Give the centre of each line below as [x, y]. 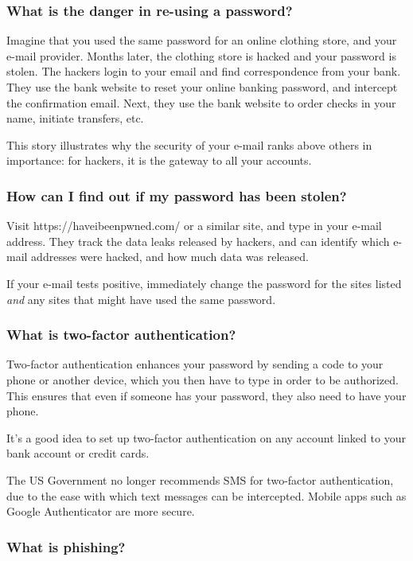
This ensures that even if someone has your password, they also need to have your [206, 395]
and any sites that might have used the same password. [141, 299]
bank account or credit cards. [78, 453]
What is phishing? [66, 546]
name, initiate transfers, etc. [75, 118]
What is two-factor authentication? [121, 335]
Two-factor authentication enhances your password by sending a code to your [195, 364]
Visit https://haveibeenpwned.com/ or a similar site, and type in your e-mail [194, 226]
